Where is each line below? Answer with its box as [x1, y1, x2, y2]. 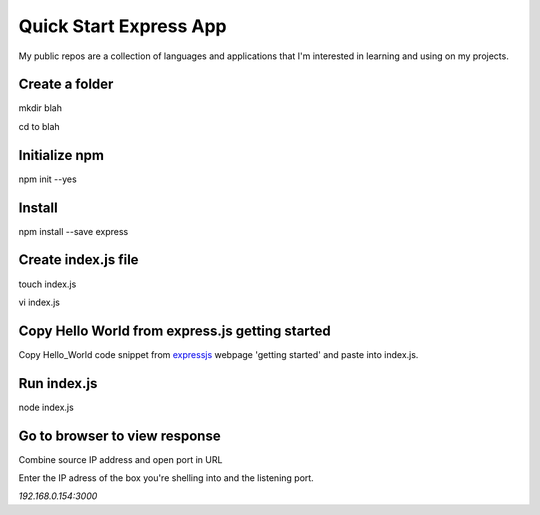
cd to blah [18, 120, 60, 132]
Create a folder [18, 76, 114, 93]
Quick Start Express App [18, 15, 227, 37]
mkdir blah [18, 102, 62, 114]
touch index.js [18, 278, 77, 290]
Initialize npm [18, 146, 105, 164]
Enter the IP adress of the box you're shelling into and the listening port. [18, 472, 314, 484]
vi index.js [18, 296, 60, 308]
